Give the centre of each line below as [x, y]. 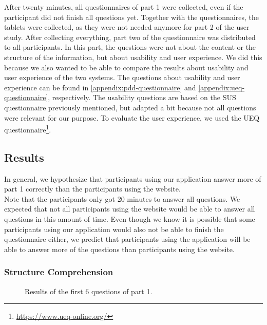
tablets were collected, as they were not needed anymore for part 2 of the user [127, 27]
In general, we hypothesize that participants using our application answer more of [133, 178]
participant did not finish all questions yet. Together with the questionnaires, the [131, 17]
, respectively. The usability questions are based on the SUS [142, 97]
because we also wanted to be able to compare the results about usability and [126, 67]
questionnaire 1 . [28, 129]
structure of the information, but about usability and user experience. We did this [133, 57]
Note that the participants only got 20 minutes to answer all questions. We [122, 198]
